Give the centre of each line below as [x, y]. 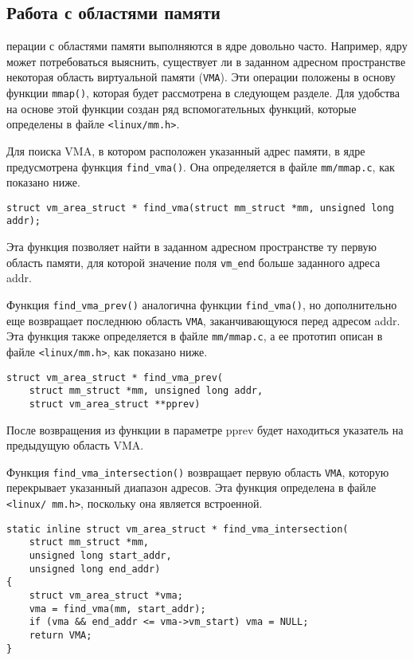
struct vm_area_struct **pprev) [115, 404]
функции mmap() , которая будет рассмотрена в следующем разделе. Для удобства [203, 93]
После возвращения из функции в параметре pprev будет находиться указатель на [205, 429]
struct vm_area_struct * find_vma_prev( [115, 377]
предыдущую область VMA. [75, 445]
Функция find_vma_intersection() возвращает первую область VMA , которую [198, 471]
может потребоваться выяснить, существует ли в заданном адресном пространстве [206, 61]
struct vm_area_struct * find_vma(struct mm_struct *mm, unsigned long [200, 208]
